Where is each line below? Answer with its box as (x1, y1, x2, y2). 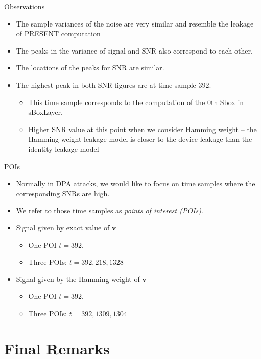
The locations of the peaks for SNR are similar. (16, 62, 164, 73)
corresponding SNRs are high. (16, 188, 110, 198)
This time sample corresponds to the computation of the (28, 96, 205, 107)
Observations (4, 1, 45, 11)
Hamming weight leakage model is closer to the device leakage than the (28, 134, 252, 144)
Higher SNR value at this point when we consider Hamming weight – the (28, 123, 257, 134)
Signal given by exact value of (16, 222, 110, 233)
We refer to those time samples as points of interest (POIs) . (16, 205, 203, 216)
